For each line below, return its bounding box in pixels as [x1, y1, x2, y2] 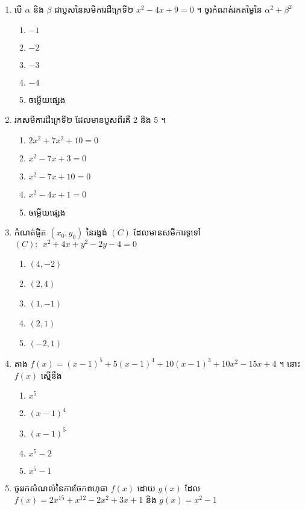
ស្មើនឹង [40, 369, 62, 381]
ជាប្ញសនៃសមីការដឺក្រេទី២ [54, 3, 134, 15]
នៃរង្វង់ [86, 226, 107, 238]
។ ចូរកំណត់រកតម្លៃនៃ [197, 3, 262, 15]
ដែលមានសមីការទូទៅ [133, 226, 201, 238]
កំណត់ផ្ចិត [14, 226, 46, 238]
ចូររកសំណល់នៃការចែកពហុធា [14, 481, 108, 494]
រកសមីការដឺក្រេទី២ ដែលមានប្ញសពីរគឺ [14, 113, 131, 126]
